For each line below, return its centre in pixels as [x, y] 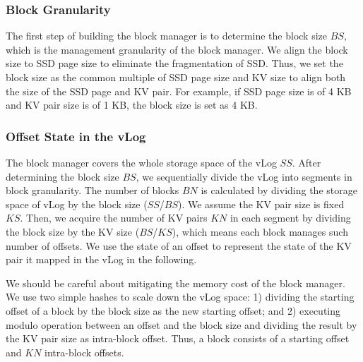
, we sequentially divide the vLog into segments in [244, 176]
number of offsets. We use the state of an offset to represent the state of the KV [179, 245]
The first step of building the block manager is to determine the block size [167, 36]
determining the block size [63, 176]
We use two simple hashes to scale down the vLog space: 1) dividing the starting [180, 297]
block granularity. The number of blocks [93, 190]
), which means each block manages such [260, 231]
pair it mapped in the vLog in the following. [101, 259]
